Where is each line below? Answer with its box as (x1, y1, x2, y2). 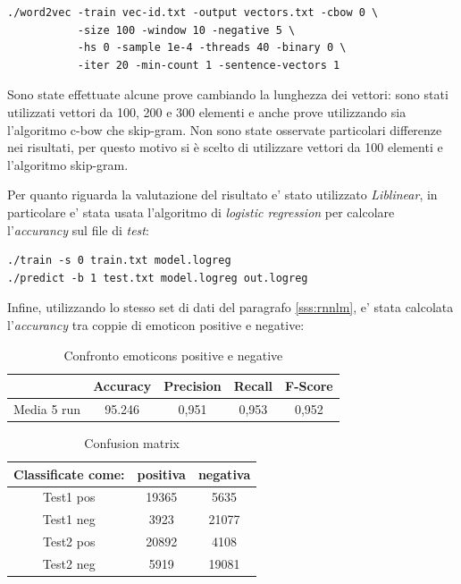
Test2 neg (42, 554, 96, 572)
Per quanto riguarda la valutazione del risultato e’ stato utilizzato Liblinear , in (7, 185, 438, 204)
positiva (137, 464, 186, 483)
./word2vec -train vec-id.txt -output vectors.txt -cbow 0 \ (7, 6, 379, 19)
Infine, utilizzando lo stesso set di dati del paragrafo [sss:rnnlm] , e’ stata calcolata (7, 298, 454, 317)
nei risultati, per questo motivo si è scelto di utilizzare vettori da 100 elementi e (7, 138, 443, 157)
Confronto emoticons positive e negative (63, 345, 283, 364)
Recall (233, 377, 273, 395)
